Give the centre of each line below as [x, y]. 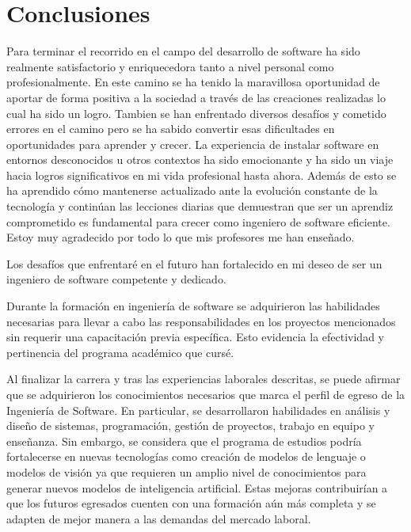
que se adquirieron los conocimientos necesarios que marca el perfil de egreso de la [206, 394]
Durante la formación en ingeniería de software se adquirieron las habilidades [193, 306]
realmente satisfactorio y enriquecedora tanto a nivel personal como [170, 66]
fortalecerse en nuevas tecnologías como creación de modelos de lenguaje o [186, 456]
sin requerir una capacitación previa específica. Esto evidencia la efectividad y [195, 337]
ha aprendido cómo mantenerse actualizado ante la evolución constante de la [192, 190]
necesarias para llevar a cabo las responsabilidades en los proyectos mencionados [201, 321]
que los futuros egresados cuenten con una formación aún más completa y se [191, 503]
